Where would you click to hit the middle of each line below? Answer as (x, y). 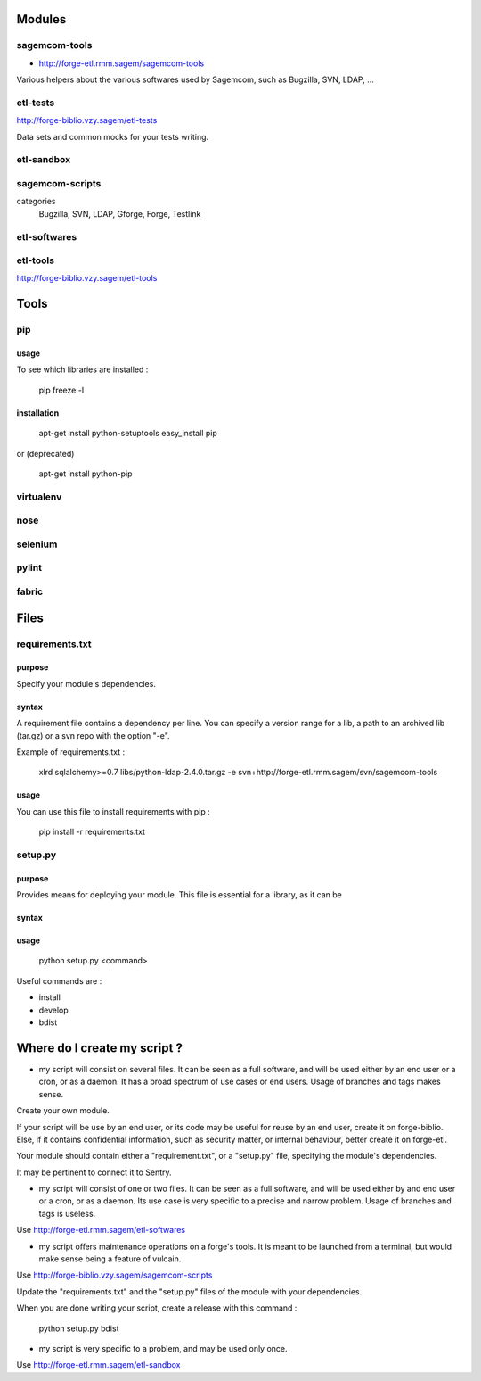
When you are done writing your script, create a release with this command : (157, 1308)
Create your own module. (63, 1111)
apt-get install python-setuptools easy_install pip (128, 434)
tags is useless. (67, 1213)
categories (36, 202)
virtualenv (39, 497)
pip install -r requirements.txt (92, 832)
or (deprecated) (45, 453)
